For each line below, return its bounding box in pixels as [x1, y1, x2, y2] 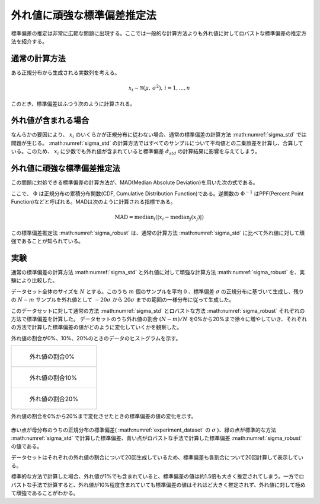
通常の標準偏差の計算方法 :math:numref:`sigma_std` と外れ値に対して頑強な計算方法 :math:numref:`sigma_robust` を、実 [11, 268, 305, 275]
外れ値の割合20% [29, 395, 79, 403]
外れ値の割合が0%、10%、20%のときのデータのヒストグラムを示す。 [11, 334, 181, 341]
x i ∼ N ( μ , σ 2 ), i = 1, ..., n [128, 84, 191, 93]
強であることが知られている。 [11, 237, 84, 245]
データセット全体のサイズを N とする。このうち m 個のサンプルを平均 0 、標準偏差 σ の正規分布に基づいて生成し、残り [11, 288, 305, 295]
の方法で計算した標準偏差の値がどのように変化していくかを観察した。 [11, 324, 183, 331]
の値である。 [11, 443, 43, 450]
